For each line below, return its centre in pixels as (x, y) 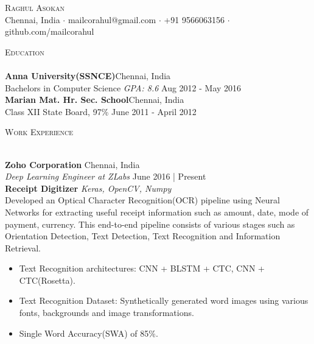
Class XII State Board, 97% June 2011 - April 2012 (101, 111)
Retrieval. (23, 247)
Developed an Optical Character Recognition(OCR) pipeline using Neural (142, 200)
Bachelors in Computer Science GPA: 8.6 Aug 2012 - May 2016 (123, 87)
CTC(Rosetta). (47, 280)
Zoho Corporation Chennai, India (72, 164)
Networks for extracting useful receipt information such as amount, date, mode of (157, 212)
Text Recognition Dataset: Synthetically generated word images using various (164, 300)
